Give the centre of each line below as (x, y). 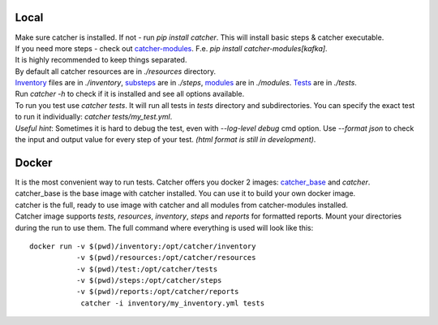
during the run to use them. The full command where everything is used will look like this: (164, 227)
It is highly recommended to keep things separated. (101, 60)
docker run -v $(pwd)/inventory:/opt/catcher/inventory (143, 246)
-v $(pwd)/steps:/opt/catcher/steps (149, 281)
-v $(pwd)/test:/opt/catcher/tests (147, 269)
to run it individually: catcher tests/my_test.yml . (94, 117)
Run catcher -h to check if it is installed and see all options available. (130, 94)
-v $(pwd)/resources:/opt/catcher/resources (166, 258)
